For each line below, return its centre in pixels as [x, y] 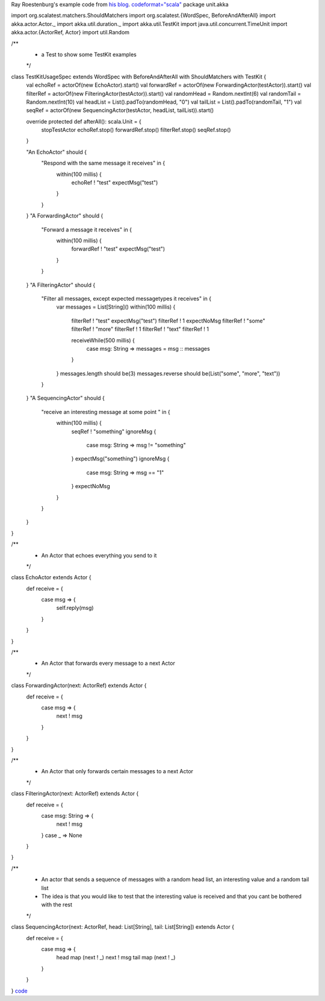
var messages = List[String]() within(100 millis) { [116, 307]
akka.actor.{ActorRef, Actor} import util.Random [70, 33]
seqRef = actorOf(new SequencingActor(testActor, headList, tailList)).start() [120, 110]
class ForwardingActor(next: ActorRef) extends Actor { [79, 686]
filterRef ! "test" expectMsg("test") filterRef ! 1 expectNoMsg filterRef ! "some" [168, 321]
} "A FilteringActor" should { [61, 285]
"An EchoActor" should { [57, 152]
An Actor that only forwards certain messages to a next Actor [117, 771]
